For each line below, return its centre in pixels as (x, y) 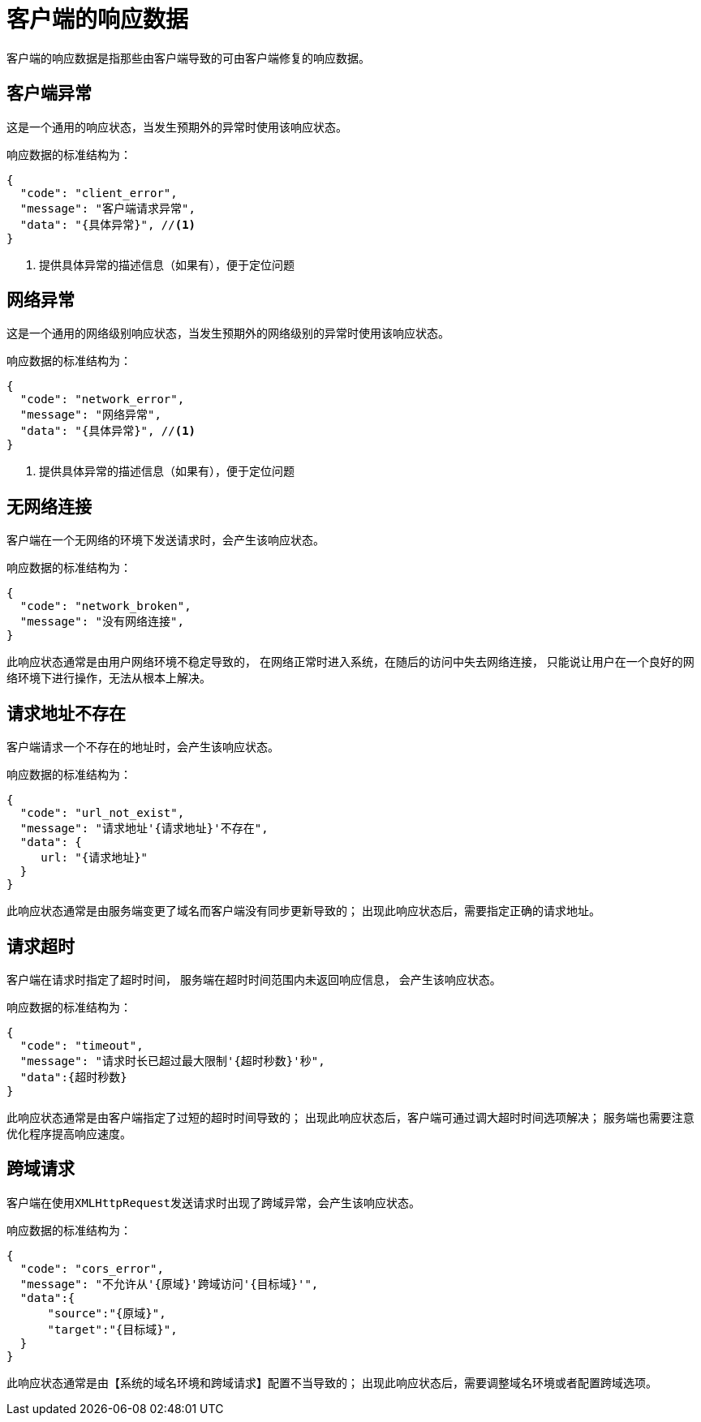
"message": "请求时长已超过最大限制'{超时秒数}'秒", (172, 1061)
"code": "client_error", (99, 193)
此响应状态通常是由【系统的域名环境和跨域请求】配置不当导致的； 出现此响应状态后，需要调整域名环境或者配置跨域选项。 (332, 1382)
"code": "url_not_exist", (102, 813)
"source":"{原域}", (107, 1313)
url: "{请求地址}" (95, 858)
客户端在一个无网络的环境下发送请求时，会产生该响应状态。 (166, 540)
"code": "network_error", (102, 400)
